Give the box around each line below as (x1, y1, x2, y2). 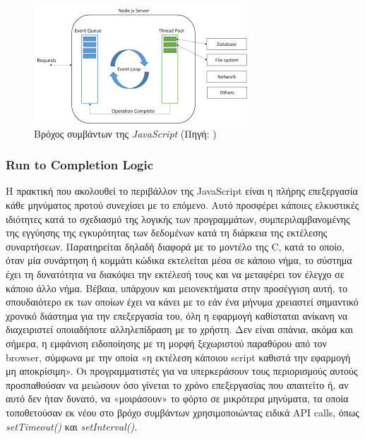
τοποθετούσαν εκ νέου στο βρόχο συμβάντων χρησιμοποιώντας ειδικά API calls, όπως (6, 404, 359, 419)
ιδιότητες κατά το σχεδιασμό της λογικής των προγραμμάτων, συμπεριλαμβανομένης (6, 211, 350, 226)
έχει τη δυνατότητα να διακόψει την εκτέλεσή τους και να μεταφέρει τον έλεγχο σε (6, 266, 345, 281)
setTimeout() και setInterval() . (6, 419, 138, 433)
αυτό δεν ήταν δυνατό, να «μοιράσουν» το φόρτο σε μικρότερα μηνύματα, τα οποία (6, 391, 349, 406)
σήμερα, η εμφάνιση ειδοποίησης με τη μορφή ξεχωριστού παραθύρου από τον (6, 335, 327, 350)
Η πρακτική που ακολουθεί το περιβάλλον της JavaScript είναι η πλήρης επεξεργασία (6, 184, 358, 198)
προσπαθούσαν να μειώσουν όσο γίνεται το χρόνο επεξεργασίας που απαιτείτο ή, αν (6, 377, 349, 392)
